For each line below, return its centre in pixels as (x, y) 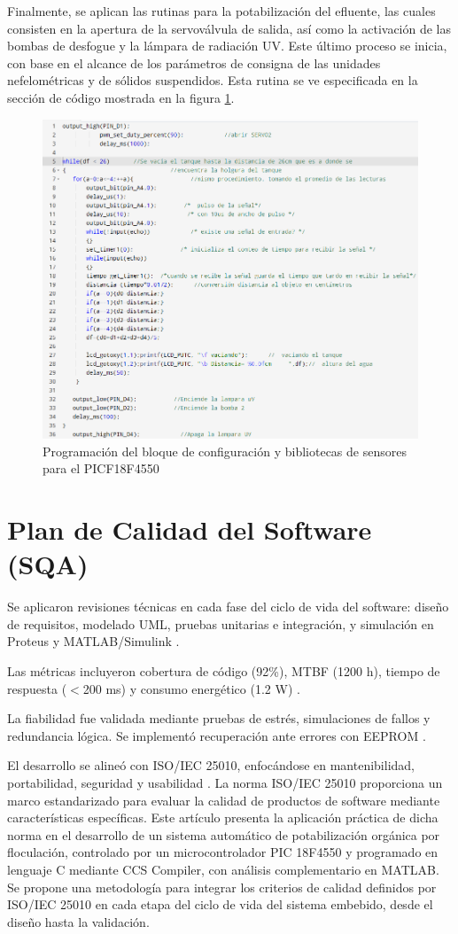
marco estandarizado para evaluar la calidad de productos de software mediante (224, 800)
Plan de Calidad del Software (190, 529)
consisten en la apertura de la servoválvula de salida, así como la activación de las (229, 28)
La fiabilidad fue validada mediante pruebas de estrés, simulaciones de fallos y (219, 718)
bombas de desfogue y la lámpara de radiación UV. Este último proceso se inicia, (227, 46)
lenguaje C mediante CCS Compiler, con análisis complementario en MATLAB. (223, 870)
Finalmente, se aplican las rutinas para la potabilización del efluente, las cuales (221, 11)
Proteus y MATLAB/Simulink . (93, 641)
